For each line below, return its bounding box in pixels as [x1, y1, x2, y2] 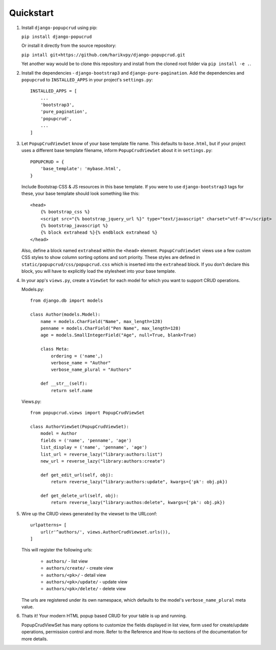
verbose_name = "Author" [51, 360, 111, 365]
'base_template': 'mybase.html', [40, 166, 122, 172]
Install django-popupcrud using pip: [21, 25, 98, 31]
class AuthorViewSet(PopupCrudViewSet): [30, 424, 129, 430]
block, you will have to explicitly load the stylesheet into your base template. [21, 268, 176, 274]
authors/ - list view [46, 558, 88, 564]
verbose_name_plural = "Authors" [51, 367, 132, 372]
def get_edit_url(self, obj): [40, 472, 113, 478]
